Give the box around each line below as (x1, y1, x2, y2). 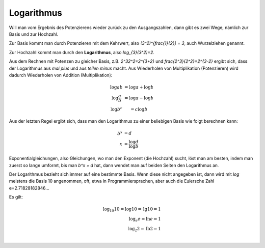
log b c (110, 106, 123, 112)
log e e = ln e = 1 (128, 216, 161, 223)
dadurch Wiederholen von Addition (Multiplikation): (9, 72, 112, 78)
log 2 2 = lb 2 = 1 (128, 226, 161, 233)
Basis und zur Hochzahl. (9, 31, 58, 37)
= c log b (130, 106, 148, 112)
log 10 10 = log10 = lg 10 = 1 (103, 206, 161, 213)
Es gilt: (9, 194, 23, 200)
